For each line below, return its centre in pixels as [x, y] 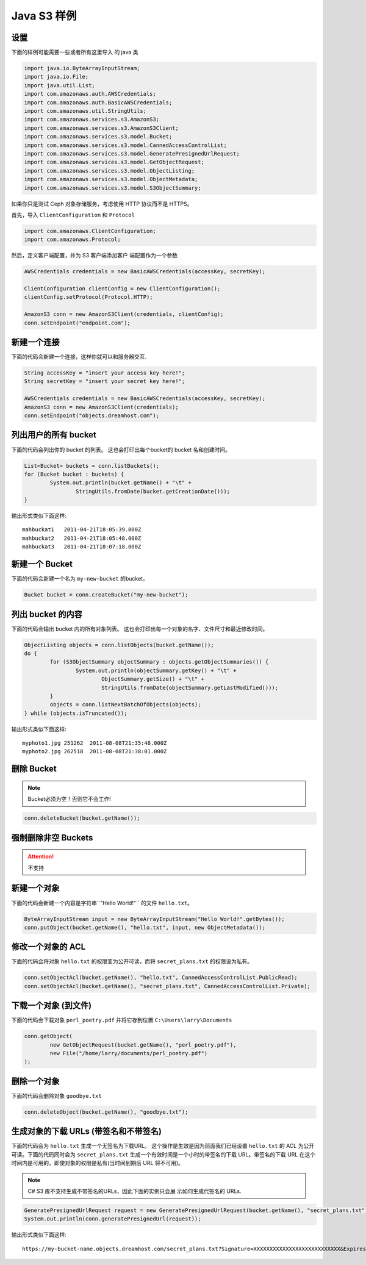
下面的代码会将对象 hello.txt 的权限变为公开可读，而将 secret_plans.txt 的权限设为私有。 [132, 961]
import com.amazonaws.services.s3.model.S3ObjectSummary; [113, 188]
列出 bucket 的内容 [47, 614]
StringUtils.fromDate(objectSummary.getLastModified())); [190, 687]
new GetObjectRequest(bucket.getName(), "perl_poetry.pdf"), [143, 1045]
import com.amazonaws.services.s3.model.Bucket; [98, 137]
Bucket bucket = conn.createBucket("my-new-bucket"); [106, 595]
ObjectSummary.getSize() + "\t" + [152, 679]
